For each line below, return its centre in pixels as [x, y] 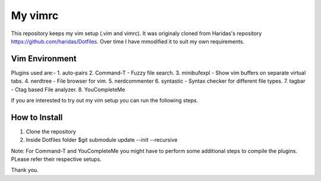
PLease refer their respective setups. [56, 159]
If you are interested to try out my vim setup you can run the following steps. [105, 101]
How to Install [37, 117]
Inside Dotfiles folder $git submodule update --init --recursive [102, 140]
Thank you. [25, 170]
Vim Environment [44, 59]
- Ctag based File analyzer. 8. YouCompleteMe [68, 89]
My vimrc [35, 15]
